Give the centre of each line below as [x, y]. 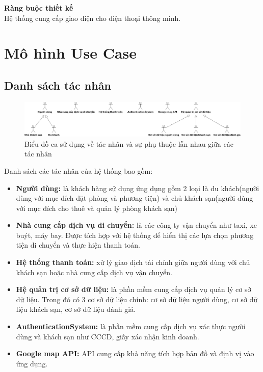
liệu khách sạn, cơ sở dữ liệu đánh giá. [76, 309]
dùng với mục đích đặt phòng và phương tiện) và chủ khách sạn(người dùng [135, 198]
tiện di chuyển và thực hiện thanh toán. [78, 245]
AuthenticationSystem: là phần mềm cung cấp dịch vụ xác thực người [131, 326]
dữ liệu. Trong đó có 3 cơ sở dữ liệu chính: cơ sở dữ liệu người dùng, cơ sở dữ [137, 299]
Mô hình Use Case [71, 53]
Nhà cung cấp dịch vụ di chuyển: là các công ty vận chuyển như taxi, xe [136, 225]
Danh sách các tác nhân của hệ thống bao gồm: [78, 170]
